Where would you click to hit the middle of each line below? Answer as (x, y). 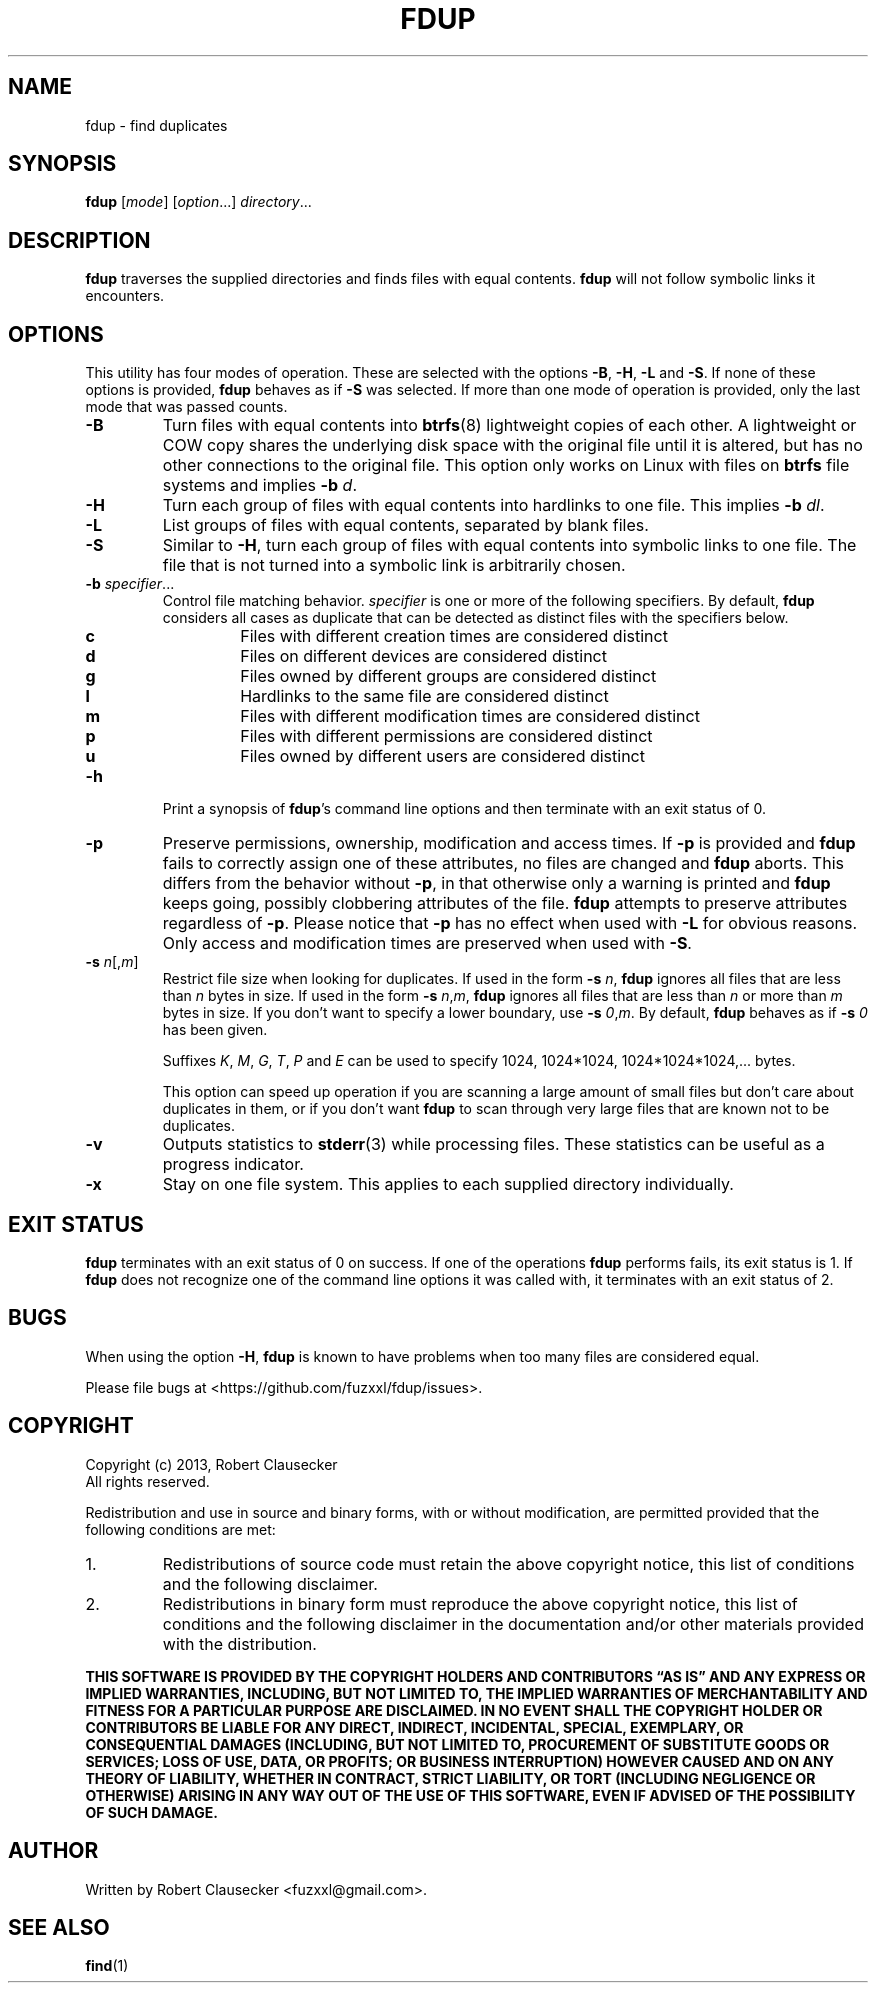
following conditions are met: (180, 1529)
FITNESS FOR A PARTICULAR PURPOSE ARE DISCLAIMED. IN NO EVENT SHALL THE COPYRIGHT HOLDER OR (454, 1710)
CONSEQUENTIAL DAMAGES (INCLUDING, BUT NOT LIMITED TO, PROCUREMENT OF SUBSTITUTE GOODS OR (457, 1744)
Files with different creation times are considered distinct (454, 636)
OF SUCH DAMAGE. (151, 1812)
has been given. (215, 1030)
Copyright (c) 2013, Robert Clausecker (211, 1464)
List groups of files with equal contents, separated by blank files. (405, 525)
